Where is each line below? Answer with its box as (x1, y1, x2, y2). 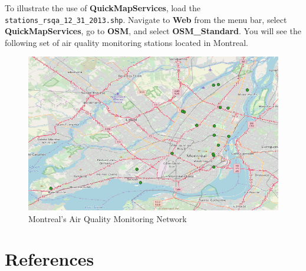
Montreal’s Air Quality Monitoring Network (28, 212, 187, 224)
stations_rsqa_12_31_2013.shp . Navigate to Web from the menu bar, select (5, 13, 287, 25)
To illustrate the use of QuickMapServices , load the (5, 2, 201, 14)
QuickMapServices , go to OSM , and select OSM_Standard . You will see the (5, 25, 301, 37)
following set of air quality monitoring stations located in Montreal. (5, 36, 248, 48)
